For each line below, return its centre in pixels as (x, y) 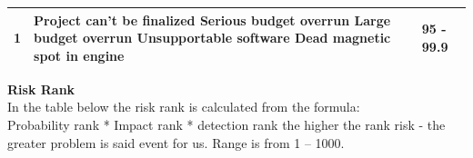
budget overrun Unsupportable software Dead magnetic (212, 38)
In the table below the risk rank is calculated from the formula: (184, 107)
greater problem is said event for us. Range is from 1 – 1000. (176, 142)
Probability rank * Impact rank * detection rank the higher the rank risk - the (226, 124)
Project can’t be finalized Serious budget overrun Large (212, 20)
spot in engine (79, 55)
